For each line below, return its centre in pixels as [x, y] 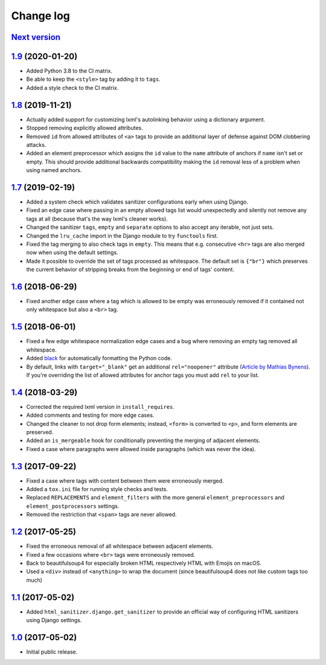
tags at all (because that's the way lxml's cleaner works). [97, 219]
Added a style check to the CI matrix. [72, 88]
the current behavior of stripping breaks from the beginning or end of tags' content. [130, 269]
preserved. [40, 432]
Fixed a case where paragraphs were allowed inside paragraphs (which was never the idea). [141, 449]
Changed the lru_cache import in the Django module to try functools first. [122, 236]
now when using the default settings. [72, 252]
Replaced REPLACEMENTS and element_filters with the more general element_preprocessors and [155, 498]
